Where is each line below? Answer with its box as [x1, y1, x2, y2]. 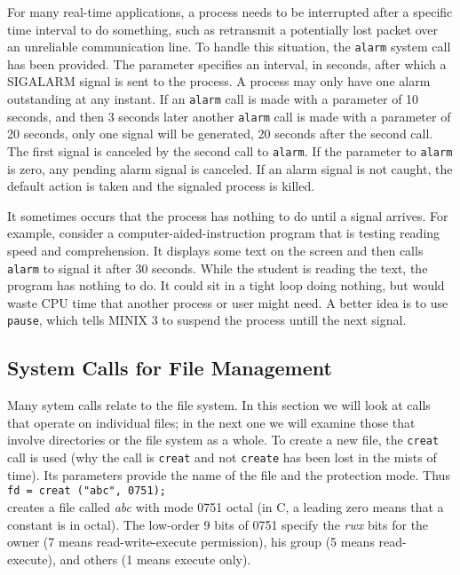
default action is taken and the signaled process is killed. [7, 177, 315, 195]
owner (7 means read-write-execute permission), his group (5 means [7, 532, 375, 551]
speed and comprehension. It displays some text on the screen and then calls [7, 240, 424, 259]
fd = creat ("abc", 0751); [7, 484, 166, 498]
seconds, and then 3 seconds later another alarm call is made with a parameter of [7, 106, 451, 125]
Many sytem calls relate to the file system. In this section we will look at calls [7, 396, 431, 414]
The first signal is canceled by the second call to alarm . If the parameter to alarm [7, 141, 453, 160]
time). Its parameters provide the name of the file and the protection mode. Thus [7, 465, 450, 484]
